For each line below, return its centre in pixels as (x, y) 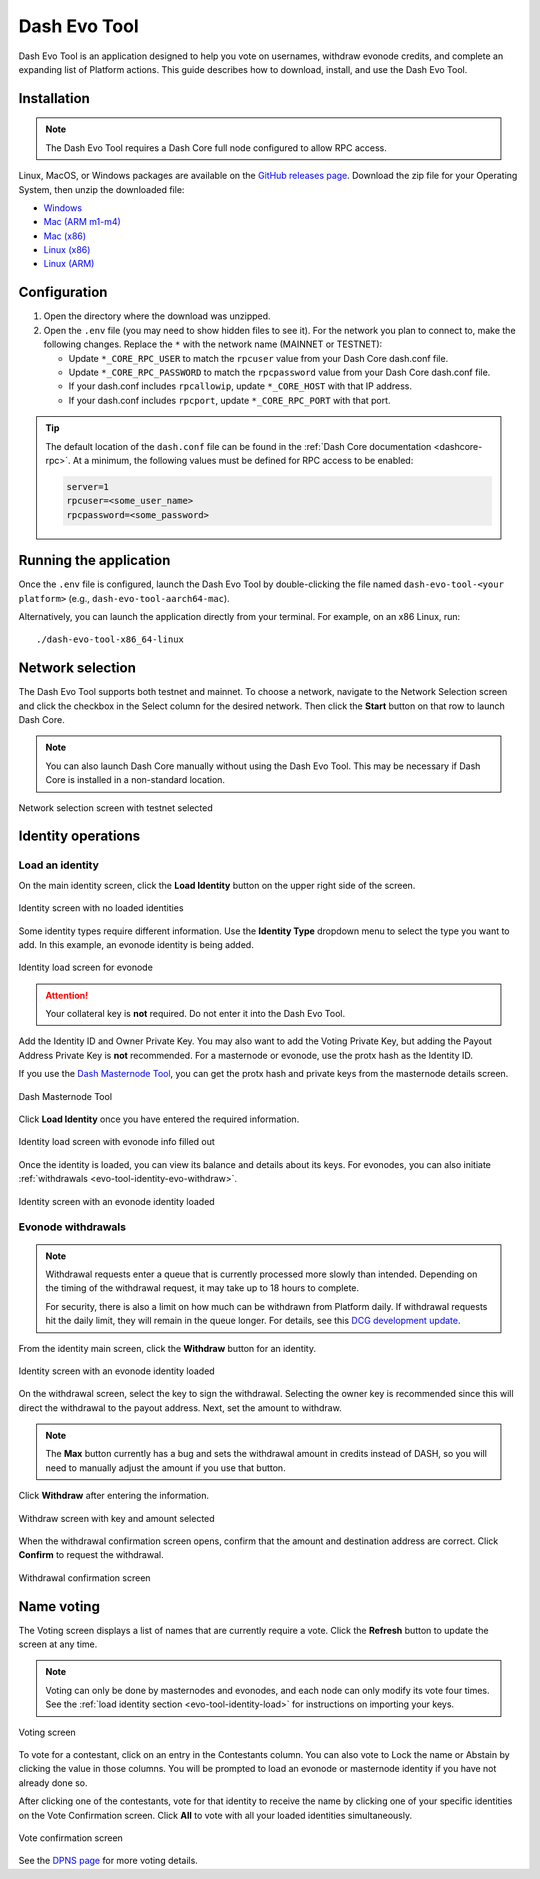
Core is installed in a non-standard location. (135, 780)
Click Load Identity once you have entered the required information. (159, 1119)
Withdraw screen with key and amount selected (116, 1518)
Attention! (67, 995)
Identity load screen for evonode (86, 967)
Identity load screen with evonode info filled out (116, 1142)
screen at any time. (58, 1644)
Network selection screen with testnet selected (116, 807)
